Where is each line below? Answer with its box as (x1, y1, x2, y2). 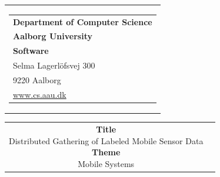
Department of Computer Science (13, 15, 152, 28)
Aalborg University (13, 30, 92, 42)
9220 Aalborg (13, 73, 61, 86)
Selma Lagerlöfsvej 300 (13, 59, 95, 72)
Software (13, 45, 49, 57)
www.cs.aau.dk (13, 88, 66, 100)
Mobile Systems (78, 157, 135, 169)
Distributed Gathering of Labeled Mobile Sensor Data (9, 134, 204, 147)
